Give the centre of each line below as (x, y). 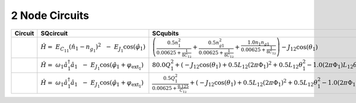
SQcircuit (54, 33)
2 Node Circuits (50, 15)
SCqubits (166, 33)
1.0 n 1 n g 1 (258, 43)
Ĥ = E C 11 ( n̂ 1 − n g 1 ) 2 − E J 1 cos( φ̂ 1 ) (93, 48)
